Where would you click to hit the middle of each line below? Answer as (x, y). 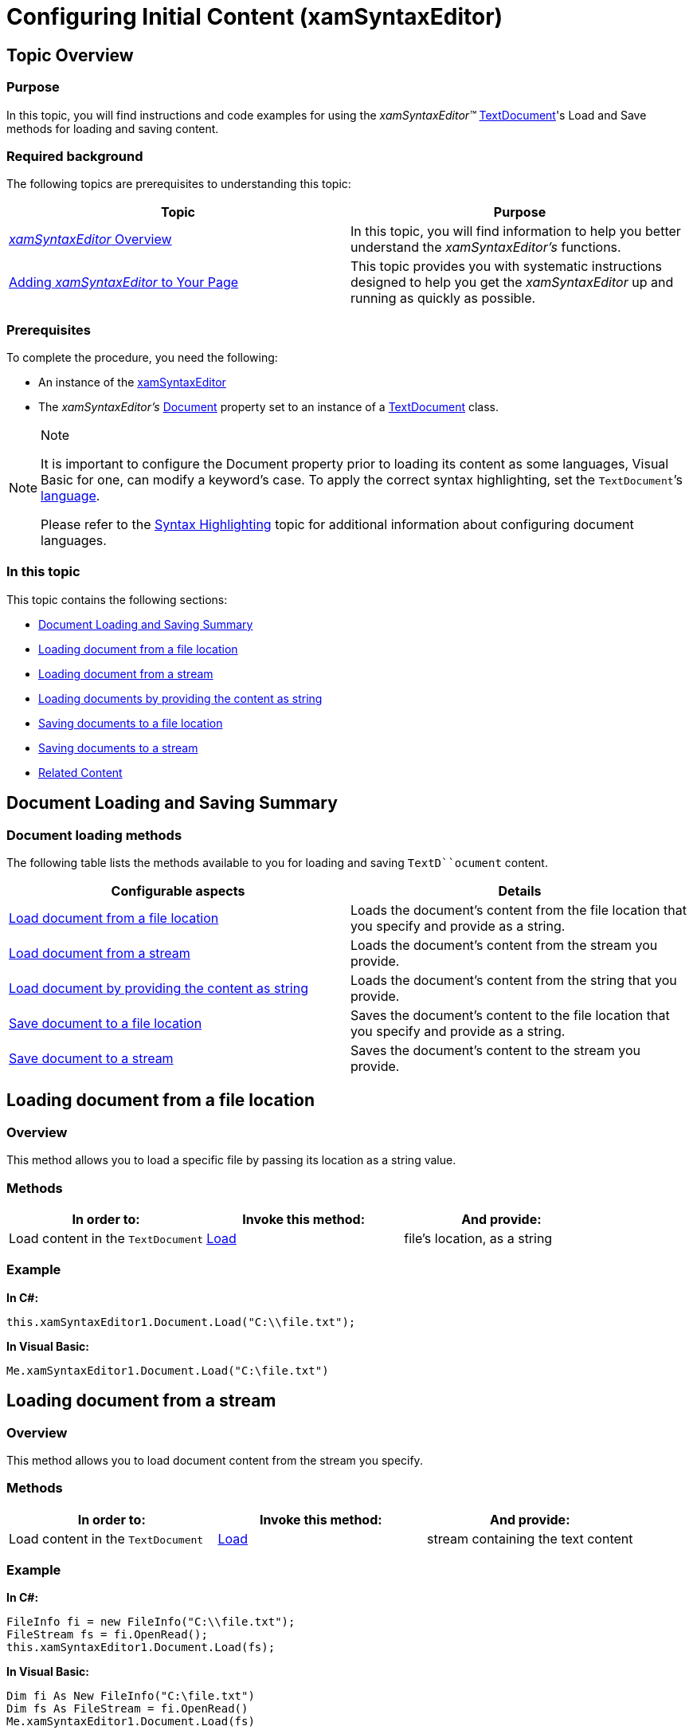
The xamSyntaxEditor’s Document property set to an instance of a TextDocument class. (269, 407)
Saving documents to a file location (131, 723)
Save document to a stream (91, 1059)
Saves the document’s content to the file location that (510, 1016)
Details (520, 891)
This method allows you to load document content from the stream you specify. (215, 1460)
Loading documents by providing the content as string (180, 698)
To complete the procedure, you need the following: (142, 358)
